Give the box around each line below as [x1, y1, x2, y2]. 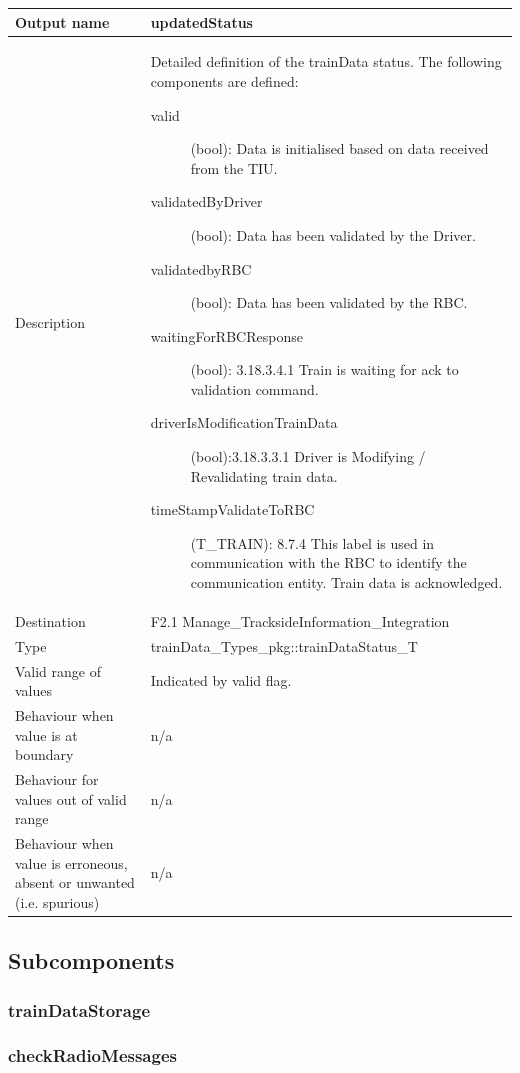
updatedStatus [150, 11, 253, 32]
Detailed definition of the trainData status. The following [150, 51, 502, 72]
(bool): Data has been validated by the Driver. [190, 224, 476, 245]
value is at [15, 724, 78, 745]
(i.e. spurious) [15, 891, 100, 912]
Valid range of [15, 660, 102, 681]
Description [15, 311, 85, 332]
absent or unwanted [15, 872, 135, 893]
